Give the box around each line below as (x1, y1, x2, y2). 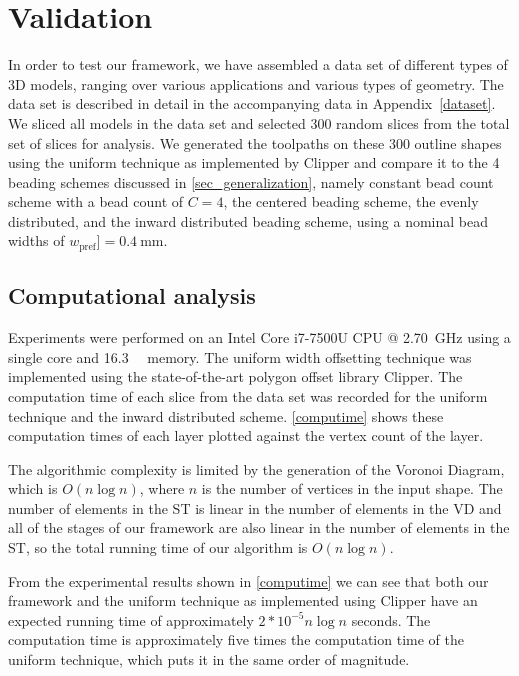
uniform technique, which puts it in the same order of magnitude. (8, 649, 410, 670)
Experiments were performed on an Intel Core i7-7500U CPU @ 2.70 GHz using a (8, 327, 511, 348)
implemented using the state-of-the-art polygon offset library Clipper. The (8, 366, 463, 387)
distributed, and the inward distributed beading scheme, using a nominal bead (8, 210, 488, 231)
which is (8, 478, 58, 499)
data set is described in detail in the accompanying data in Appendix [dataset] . (8, 93, 496, 114)
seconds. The (351, 609, 431, 630)
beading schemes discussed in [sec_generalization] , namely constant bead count (8, 171, 494, 192)
